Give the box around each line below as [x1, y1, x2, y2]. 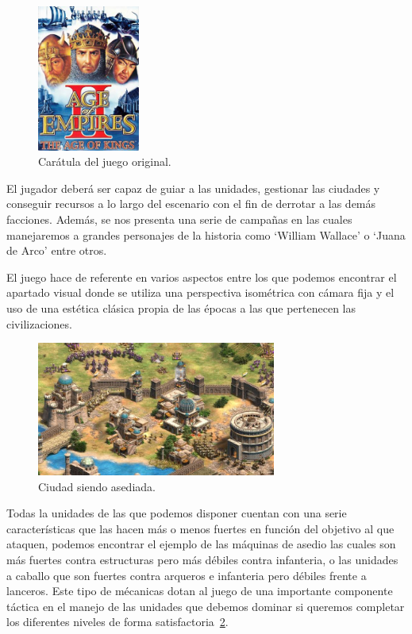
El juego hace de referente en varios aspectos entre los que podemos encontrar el [6, 268, 397, 285]
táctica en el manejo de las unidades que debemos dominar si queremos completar [6, 597, 405, 614]
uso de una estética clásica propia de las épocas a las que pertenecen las [6, 299, 356, 316]
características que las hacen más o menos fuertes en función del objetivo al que [6, 520, 395, 536]
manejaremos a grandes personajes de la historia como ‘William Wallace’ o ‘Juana [6, 226, 406, 243]
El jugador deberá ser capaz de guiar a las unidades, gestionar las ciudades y [6, 179, 380, 196]
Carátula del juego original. [38, 153, 171, 170]
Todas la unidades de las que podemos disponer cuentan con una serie [6, 505, 347, 521]
